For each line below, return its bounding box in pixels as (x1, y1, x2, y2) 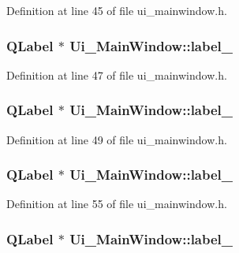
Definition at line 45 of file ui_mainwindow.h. (6, 2, 227, 18)
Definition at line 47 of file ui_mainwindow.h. (6, 66, 227, 83)
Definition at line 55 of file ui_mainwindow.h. (6, 195, 227, 212)
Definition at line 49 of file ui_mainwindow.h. (6, 131, 227, 147)
